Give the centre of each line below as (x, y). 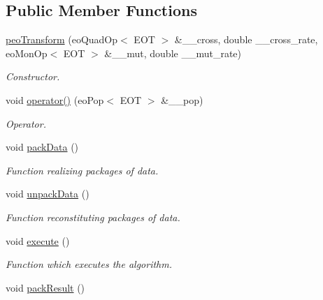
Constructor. (33, 76)
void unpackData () (48, 194)
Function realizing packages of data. (82, 170)
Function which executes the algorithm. (89, 264)
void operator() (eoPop (55, 99)
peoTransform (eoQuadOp (62, 39)
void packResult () (45, 287)
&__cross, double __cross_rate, (246, 39)
